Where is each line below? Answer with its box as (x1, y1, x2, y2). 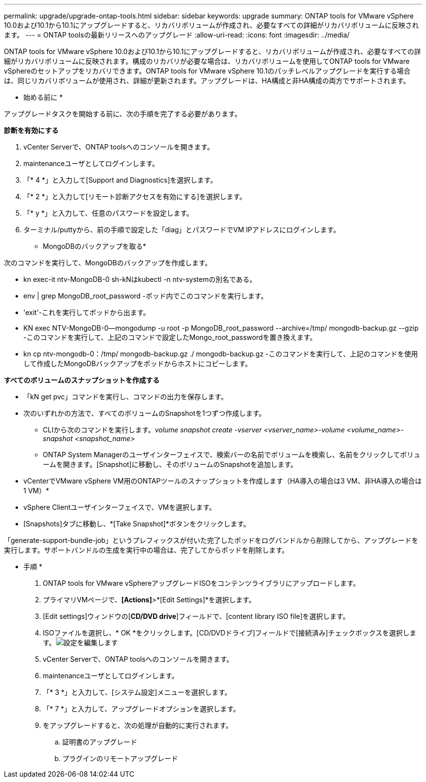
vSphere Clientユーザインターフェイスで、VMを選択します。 (23, 503, 216, 511)
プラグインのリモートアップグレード (62, 754, 178, 763)
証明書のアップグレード (62, 738, 137, 746)
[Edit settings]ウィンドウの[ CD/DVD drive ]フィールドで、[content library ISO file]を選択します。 (43, 612, 350, 620)
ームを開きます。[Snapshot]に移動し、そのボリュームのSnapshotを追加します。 (43, 460, 298, 468)
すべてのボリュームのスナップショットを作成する (4, 376, 160, 384)
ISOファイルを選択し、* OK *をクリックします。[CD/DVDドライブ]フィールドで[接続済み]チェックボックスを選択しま (43, 629, 416, 637)
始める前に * (23, 93, 63, 101)
